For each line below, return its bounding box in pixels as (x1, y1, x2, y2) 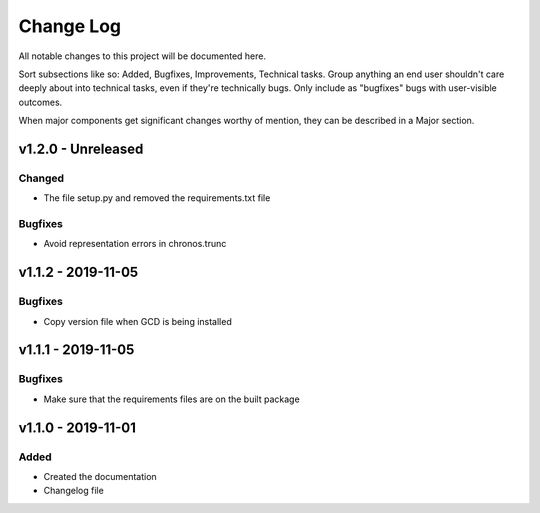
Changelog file (43, 485, 104, 497)
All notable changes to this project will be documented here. (18, 50, 267, 62)
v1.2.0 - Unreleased (18, 140, 144, 157)
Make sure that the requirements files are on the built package (43, 393, 300, 405)
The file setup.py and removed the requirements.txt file (43, 192, 271, 204)
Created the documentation (43, 470, 157, 482)
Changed (18, 171, 65, 185)
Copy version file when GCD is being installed (43, 315, 232, 327)
